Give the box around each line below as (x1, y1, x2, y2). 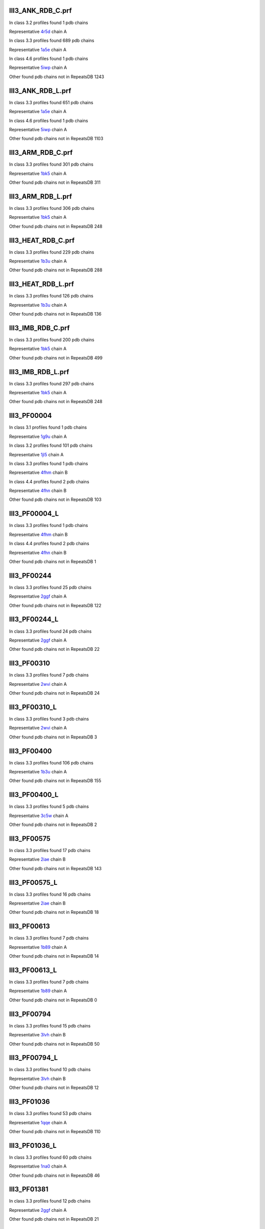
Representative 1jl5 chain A (9, 451, 64, 457)
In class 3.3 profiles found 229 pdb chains (9, 249, 94, 255)
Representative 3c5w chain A (9, 813, 69, 819)
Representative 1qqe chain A (9, 1119, 67, 1125)
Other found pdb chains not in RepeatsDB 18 (9, 909, 99, 915)
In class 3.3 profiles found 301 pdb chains (9, 161, 94, 167)
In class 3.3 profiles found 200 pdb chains (9, 337, 95, 343)
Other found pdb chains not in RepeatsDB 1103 (9, 136, 104, 142)
